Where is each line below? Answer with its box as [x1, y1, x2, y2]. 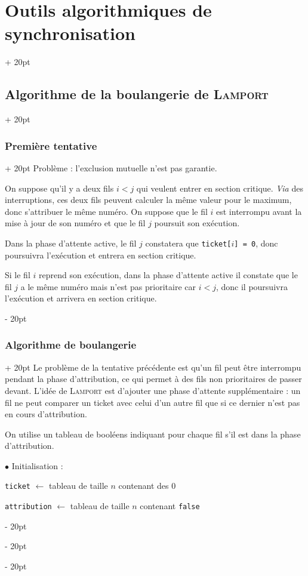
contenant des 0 [118, 479, 176, 492]
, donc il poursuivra [215, 280, 288, 292]
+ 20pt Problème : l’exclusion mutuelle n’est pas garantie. [5, 161, 217, 174]
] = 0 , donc [234, 236, 278, 249]
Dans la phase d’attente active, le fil [5, 236, 137, 249]
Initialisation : [11, 459, 63, 472]
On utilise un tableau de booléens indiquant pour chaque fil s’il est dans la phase [5, 427, 301, 440]
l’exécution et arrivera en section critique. [5, 292, 157, 304]
